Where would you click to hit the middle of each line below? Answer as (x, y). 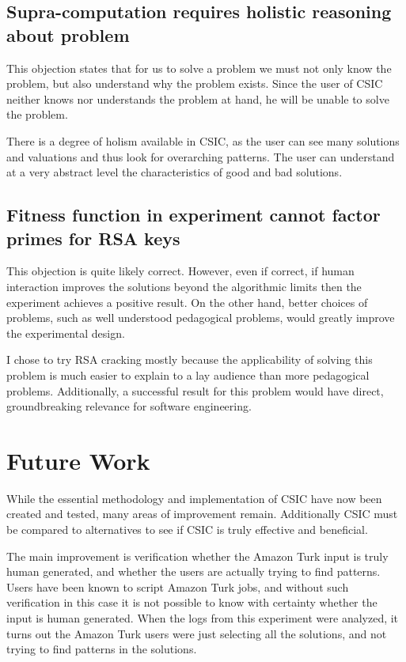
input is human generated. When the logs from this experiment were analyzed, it (203, 617)
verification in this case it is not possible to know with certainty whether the (192, 602)
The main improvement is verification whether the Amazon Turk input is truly (197, 556)
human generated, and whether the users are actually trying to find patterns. (194, 571)
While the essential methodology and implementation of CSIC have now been (194, 498)
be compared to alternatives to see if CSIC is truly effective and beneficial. (187, 529)
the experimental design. (66, 333)
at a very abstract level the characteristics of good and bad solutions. (175, 172)
